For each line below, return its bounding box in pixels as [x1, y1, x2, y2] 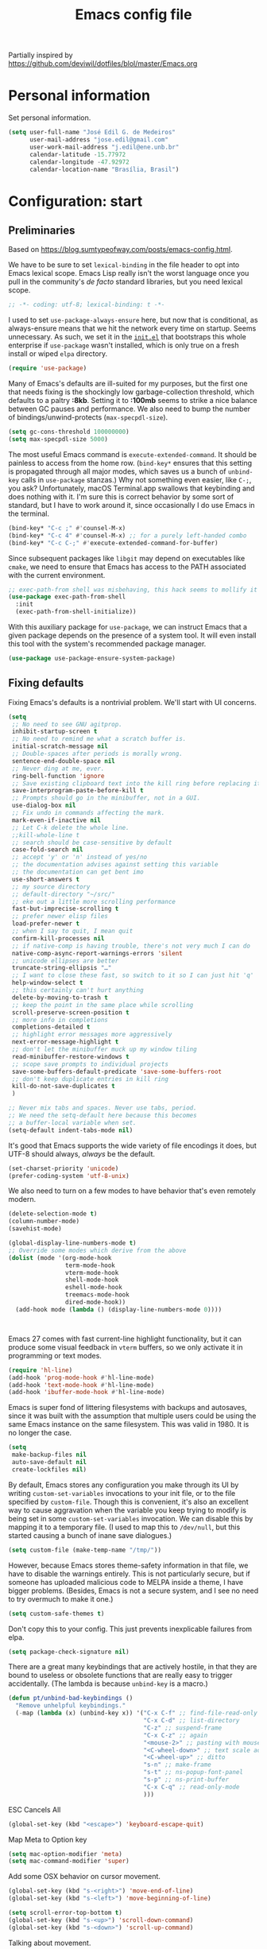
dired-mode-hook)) [64, 1298, 126, 1307]
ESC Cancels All [8, 1804, 61, 1814]
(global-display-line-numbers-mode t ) [8, 1239, 137, 1247]
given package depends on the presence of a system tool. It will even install [8, 630, 257, 640]
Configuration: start [8, 192, 143, 210]
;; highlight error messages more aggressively [11, 1031, 172, 1039]
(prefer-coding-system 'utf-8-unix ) [8, 1172, 130, 1180]
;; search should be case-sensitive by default [11, 839, 172, 847]
